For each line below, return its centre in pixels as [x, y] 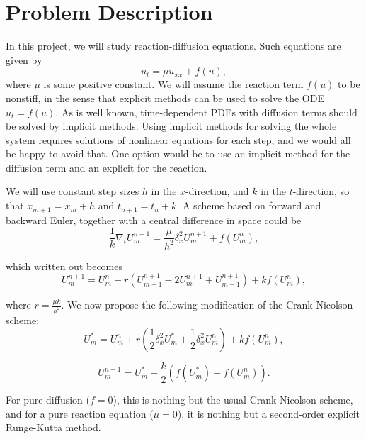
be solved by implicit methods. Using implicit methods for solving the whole [171, 126]
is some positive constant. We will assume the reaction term [173, 84]
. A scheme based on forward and [249, 205]
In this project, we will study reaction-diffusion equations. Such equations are [173, 46]
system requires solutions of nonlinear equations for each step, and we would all [178, 139]
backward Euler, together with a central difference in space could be [154, 220]
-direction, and [217, 191]
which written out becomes [64, 266]
